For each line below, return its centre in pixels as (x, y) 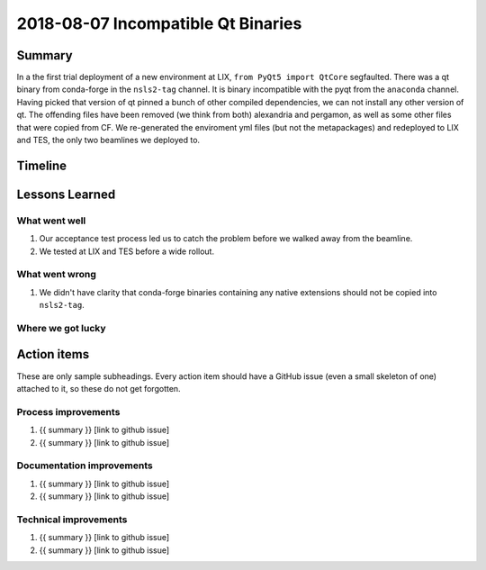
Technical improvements (72, 520)
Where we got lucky (62, 328)
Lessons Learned (66, 194)
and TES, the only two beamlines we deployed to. (108, 140)
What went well (51, 221)
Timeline (42, 165)
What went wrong (56, 275)
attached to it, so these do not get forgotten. (99, 388)
